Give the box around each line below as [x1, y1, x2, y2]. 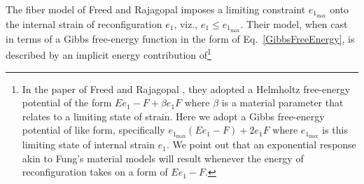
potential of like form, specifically [22, 122, 165, 137]
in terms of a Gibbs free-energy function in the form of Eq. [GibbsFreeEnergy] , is [6, 31, 355, 45]
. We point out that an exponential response [166, 137, 356, 152]
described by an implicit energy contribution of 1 [6, 45, 211, 62]
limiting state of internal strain [22, 137, 155, 152]
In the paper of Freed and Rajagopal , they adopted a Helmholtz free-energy [22, 81, 351, 96]
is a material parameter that [221, 95, 344, 110]
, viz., [174, 16, 198, 31]
